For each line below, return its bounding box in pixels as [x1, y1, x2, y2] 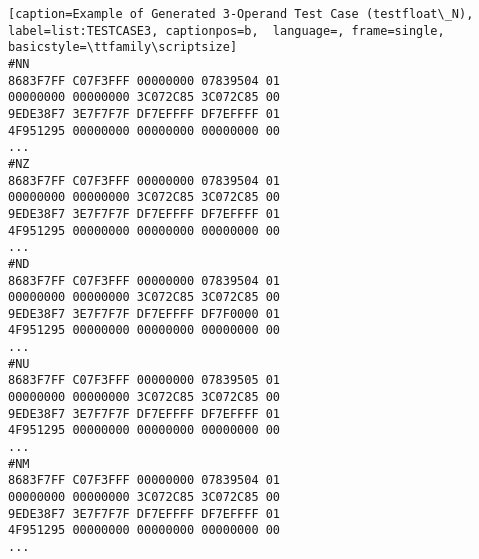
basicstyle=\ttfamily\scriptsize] [8, 40, 238, 55]
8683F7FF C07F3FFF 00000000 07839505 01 [8, 373, 281, 388]
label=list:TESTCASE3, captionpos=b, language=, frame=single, [8, 23, 445, 38]
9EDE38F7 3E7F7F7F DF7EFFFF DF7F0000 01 [8, 306, 281, 321]
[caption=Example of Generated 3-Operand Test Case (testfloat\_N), [8, 7, 474, 21]
